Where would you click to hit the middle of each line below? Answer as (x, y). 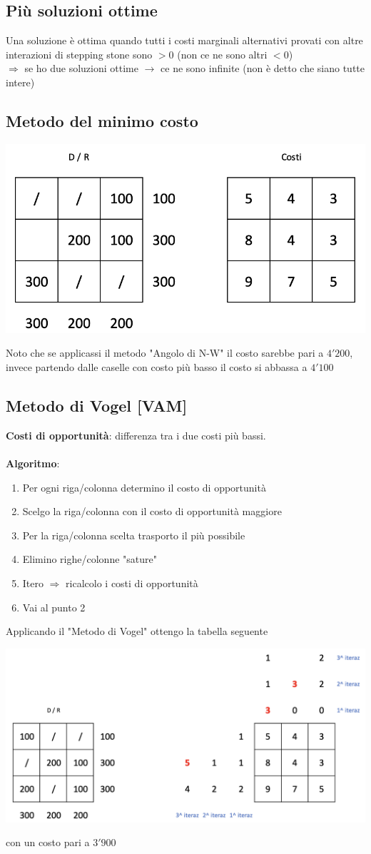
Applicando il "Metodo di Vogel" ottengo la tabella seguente (137, 631)
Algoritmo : (33, 463)
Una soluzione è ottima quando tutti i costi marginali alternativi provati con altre (184, 40)
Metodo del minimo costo (102, 120)
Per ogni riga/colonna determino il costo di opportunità (144, 487)
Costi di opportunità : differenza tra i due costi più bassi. (136, 435)
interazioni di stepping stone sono (79, 54)
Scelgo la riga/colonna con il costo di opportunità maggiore (152, 511)
